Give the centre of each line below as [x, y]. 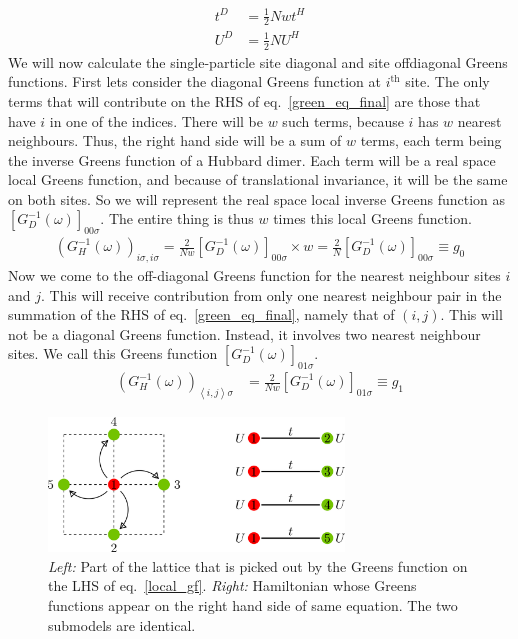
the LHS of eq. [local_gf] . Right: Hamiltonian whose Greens [232, 585]
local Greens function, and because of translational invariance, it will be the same [258, 179]
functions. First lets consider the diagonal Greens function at [194, 81]
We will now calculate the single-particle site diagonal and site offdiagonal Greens [258, 61]
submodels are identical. [122, 624]
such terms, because [343, 120]
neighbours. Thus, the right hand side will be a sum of [175, 140]
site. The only [447, 81]
